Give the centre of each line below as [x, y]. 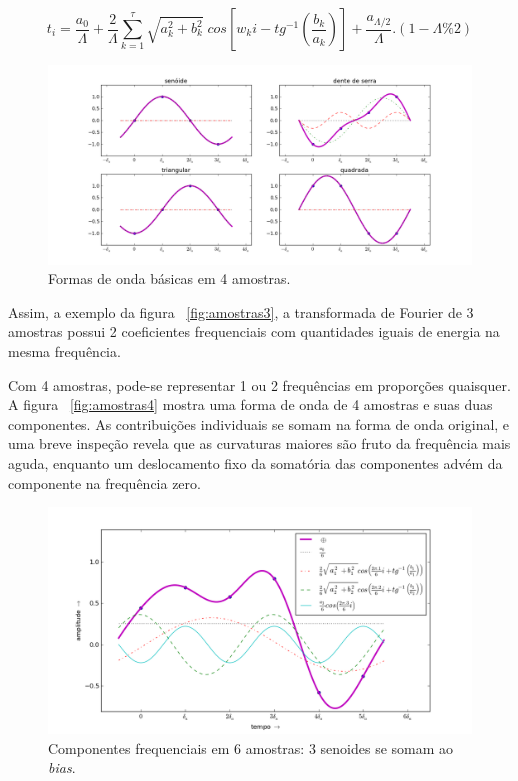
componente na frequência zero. [104, 482]
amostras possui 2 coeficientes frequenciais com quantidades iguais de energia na [254, 331]
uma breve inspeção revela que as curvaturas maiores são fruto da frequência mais [259, 443]
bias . [62, 767]
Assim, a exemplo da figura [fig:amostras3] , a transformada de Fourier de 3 [241, 311]
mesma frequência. [64, 350]
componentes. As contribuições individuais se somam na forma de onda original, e [259, 423]
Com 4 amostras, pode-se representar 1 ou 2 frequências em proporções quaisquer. [259, 384]
